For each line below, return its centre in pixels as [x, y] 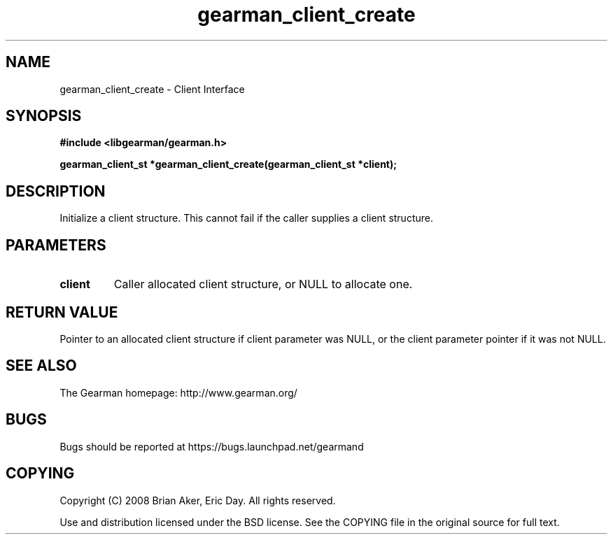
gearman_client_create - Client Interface [152, 89]
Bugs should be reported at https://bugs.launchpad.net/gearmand [212, 446]
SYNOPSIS [44, 116]
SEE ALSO [41, 366]
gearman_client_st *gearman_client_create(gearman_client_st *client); [228, 164]
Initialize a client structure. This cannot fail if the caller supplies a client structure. [246, 218]
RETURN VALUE [62, 312]
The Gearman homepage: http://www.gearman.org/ [178, 392]
